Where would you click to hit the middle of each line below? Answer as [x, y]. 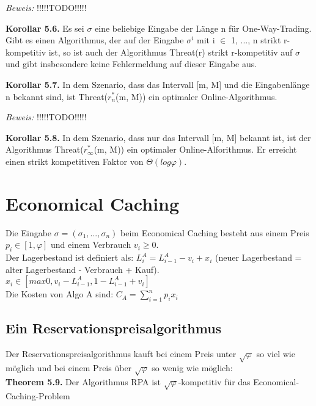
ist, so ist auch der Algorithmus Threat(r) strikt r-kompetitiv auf [171, 52]
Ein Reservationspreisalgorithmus [114, 328]
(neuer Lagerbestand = [258, 257]
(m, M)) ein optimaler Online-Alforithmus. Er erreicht [195, 149]
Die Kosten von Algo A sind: [60, 294]
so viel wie [276, 354]
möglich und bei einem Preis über [69, 368]
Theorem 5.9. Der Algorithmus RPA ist [83, 381]
